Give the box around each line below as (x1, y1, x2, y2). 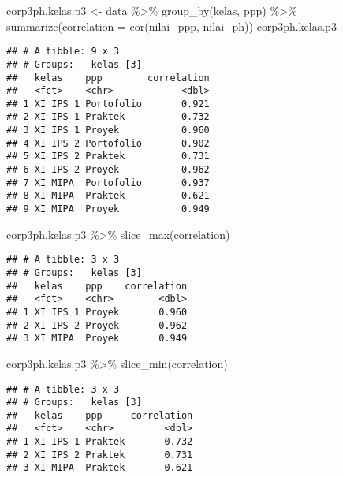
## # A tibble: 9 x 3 (6, 46, 120, 58)
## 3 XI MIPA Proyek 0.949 (6, 333, 188, 345)
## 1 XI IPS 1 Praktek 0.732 (6, 436, 193, 448)
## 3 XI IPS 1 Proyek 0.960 (6, 125, 210, 136)
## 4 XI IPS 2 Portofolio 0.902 (6, 137, 210, 149)
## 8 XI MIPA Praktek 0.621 (6, 190, 210, 202)
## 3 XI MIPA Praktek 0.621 (6, 462, 193, 474)
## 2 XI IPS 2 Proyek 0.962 (6, 319, 188, 331)
